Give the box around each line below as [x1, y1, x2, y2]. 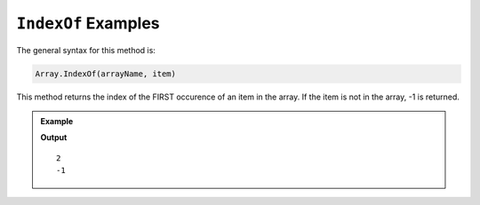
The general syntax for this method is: [16, 44, 156, 55]
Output [40, 132, 68, 143]
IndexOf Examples [16, 13, 160, 33]
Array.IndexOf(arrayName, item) [35, 68, 177, 79]
